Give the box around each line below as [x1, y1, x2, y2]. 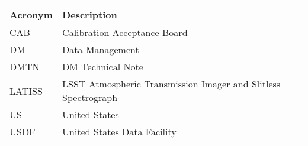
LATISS [9, 83, 43, 98]
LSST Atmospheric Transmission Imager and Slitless [62, 77, 281, 90]
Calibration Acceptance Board [62, 25, 188, 39]
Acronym [9, 8, 53, 21]
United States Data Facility [62, 125, 177, 138]
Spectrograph [62, 90, 118, 104]
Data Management [62, 43, 139, 56]
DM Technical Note [62, 60, 143, 73]
